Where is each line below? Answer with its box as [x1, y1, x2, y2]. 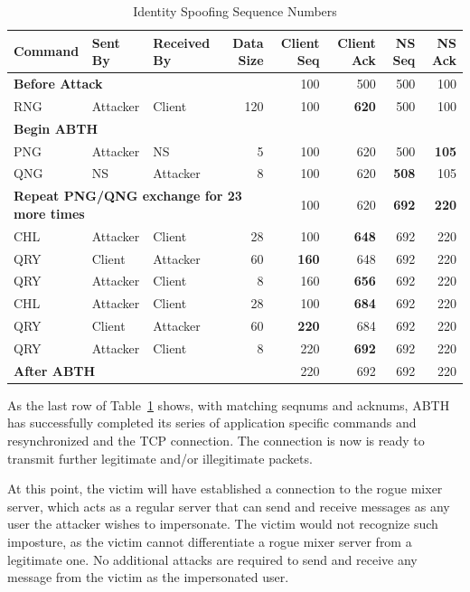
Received [153, 33, 211, 52]
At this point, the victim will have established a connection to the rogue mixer [7, 479, 443, 498]
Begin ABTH [14, 118, 99, 137]
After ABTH [14, 361, 96, 380]
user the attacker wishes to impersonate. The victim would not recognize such [7, 514, 438, 533]
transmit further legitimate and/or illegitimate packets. [7, 448, 313, 467]
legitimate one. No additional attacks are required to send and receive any [7, 550, 418, 569]
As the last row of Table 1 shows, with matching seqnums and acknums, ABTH [7, 395, 450, 414]
